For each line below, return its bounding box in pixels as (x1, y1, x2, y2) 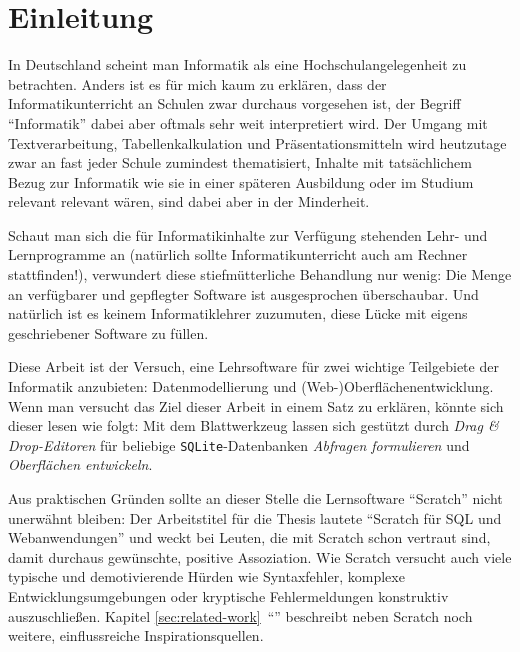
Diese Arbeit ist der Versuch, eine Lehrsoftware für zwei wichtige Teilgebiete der (8, 356, 499, 377)
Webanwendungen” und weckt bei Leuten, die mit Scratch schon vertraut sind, (8, 527, 491, 548)
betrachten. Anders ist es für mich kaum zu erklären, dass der (8, 73, 387, 94)
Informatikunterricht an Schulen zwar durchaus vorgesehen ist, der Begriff (8, 93, 461, 114)
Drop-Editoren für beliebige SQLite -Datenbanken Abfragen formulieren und (8, 434, 470, 455)
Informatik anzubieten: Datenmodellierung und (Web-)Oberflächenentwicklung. (8, 376, 494, 397)
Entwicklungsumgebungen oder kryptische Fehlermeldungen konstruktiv (8, 586, 449, 607)
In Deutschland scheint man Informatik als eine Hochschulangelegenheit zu (8, 54, 467, 75)
